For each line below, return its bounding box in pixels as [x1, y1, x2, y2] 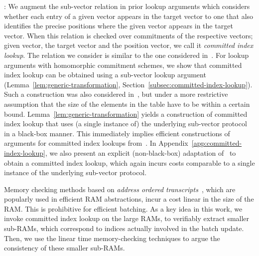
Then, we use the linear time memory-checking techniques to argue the [4, 233, 220, 243]
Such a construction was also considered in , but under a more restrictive [4, 89, 228, 99]
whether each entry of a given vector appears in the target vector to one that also [4, 10, 254, 21]
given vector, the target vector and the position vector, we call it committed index [4, 40, 254, 50]
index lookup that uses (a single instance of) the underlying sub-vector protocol [4, 118, 247, 129]
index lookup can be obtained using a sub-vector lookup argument [4, 69, 206, 80]
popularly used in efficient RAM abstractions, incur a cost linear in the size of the [4, 194, 254, 204]
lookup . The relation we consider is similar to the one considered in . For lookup [4, 49, 249, 60]
